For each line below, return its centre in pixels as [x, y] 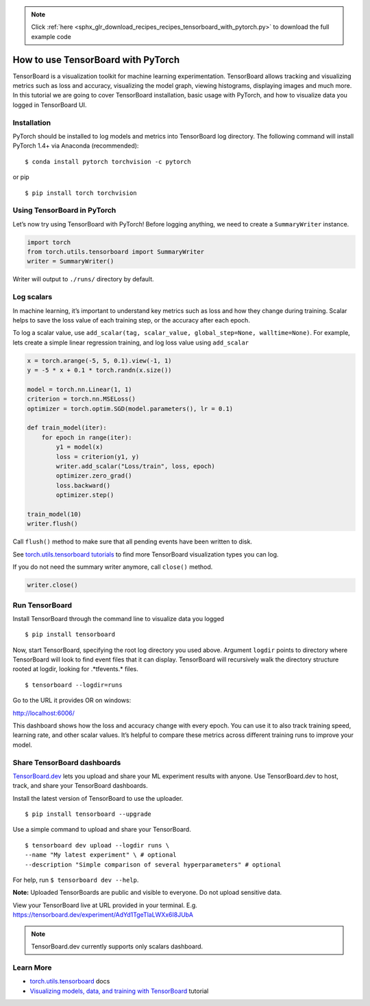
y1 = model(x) [79, 447]
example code [51, 36]
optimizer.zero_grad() [94, 476]
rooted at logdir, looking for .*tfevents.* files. [75, 669]
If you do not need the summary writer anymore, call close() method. [113, 567]
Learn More [32, 968]
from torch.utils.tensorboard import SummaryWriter [116, 252]
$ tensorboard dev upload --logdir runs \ [97, 845]
